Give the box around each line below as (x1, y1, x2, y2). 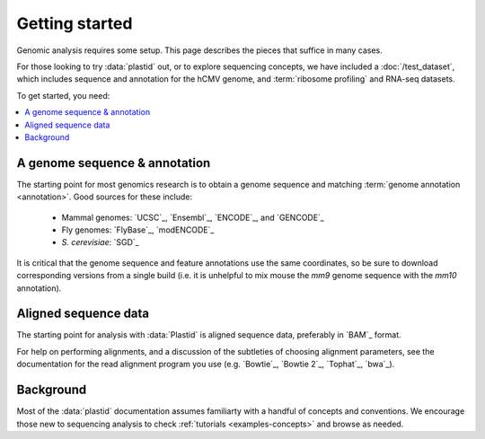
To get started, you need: (16, 90, 110, 101)
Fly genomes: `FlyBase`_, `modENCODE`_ (61, 224, 215, 235)
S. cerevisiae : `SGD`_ (61, 237, 139, 248)
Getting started (16, 13, 133, 33)
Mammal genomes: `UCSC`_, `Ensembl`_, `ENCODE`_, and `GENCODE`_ (61, 212, 325, 223)
